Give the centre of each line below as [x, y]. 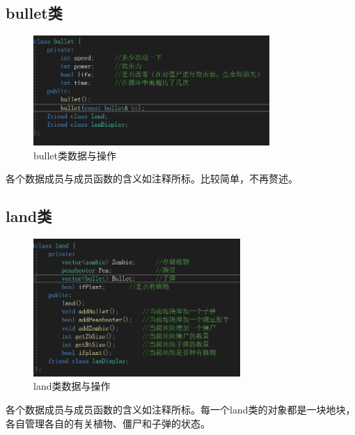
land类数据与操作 [72, 386]
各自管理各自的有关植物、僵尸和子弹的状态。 [108, 423]
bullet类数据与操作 [75, 155]
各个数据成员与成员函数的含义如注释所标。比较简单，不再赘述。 [152, 179]
